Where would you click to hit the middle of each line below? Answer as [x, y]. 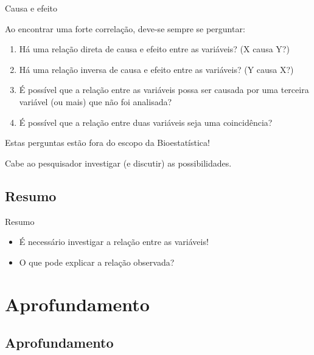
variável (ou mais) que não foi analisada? [96, 101]
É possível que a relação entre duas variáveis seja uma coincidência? [146, 122]
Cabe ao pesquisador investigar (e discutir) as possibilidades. [118, 163]
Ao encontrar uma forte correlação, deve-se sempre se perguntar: [125, 28]
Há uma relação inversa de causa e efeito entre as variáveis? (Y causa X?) [156, 69]
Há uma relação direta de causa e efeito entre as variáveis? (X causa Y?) [154, 49]
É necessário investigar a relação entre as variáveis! [114, 242]
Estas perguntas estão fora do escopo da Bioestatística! [107, 143]
